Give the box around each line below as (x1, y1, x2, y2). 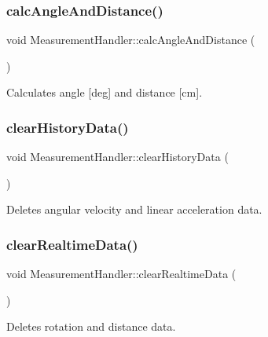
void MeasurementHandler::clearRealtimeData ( (6, 266, 237, 282)
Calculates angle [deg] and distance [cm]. (6, 84, 203, 101)
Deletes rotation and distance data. (6, 318, 176, 335)
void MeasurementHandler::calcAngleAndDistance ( (6, 31, 255, 48)
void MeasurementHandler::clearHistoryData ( (6, 148, 229, 165)
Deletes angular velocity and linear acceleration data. (6, 201, 262, 218)
